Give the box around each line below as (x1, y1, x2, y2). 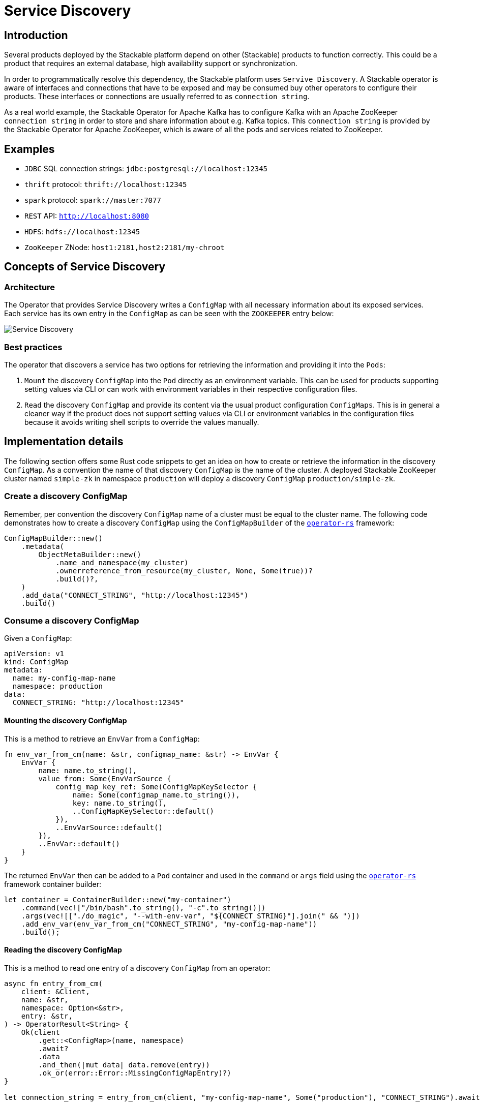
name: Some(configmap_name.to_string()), (72, 790, 240, 799)
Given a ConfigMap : (4, 634, 72, 643)
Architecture (4, 282, 55, 292)
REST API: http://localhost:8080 (24, 211, 149, 221)
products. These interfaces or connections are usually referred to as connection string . (4, 92, 310, 101)
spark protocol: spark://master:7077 (24, 196, 161, 205)
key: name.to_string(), (72, 798, 167, 807)
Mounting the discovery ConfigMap (4, 716, 127, 725)
